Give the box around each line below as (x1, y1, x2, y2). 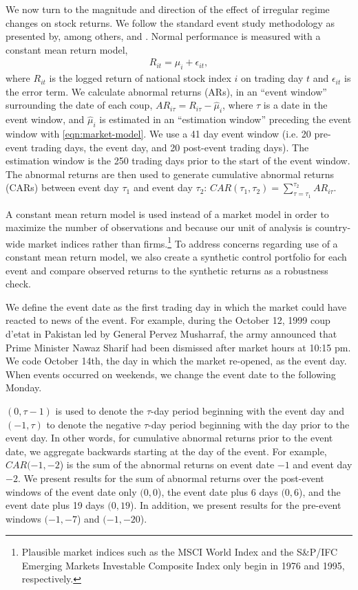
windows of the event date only (6, 484, 137, 499)
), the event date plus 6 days (157, 484, 278, 499)
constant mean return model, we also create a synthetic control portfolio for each (6, 250, 347, 263)
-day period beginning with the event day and (151, 403, 344, 417)
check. (6, 276, 31, 291)
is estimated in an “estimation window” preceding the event (99, 112, 352, 127)
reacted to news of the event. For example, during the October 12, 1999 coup (6, 313, 330, 327)
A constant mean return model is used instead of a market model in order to (6, 206, 329, 221)
